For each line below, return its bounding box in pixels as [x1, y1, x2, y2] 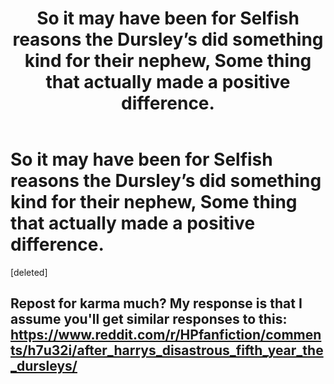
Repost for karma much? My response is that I [10, 295, 303, 312]
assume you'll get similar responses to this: [10, 311, 288, 328]
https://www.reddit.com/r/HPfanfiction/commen [10, 327, 322, 344]
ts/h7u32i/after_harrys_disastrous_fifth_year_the [10, 342, 324, 359]
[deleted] [10, 266, 48, 278]
